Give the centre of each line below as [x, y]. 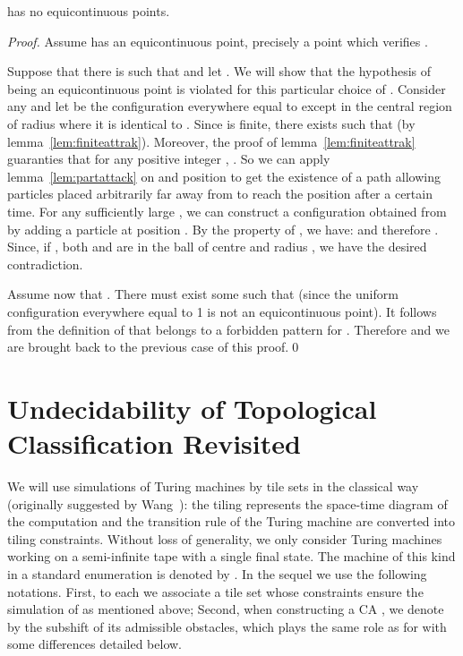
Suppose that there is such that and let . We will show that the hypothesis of [219, 71]
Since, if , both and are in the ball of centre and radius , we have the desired [217, 247]
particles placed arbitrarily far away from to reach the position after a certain [220, 194]
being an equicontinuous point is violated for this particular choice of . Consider [227, 88]
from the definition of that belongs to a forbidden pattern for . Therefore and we [228, 329]
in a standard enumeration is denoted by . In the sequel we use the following [217, 573]
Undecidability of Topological [192, 408]
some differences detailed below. [94, 644]
